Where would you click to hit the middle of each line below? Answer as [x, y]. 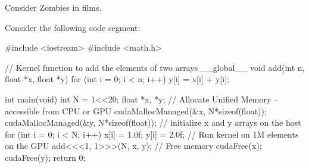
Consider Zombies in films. [53, 7]
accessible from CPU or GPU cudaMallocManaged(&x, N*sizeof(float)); [136, 111]
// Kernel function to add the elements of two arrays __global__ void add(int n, [155, 67]
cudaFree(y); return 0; [45, 157]
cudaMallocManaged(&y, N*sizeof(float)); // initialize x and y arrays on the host [153, 122]
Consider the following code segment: [73, 27]
